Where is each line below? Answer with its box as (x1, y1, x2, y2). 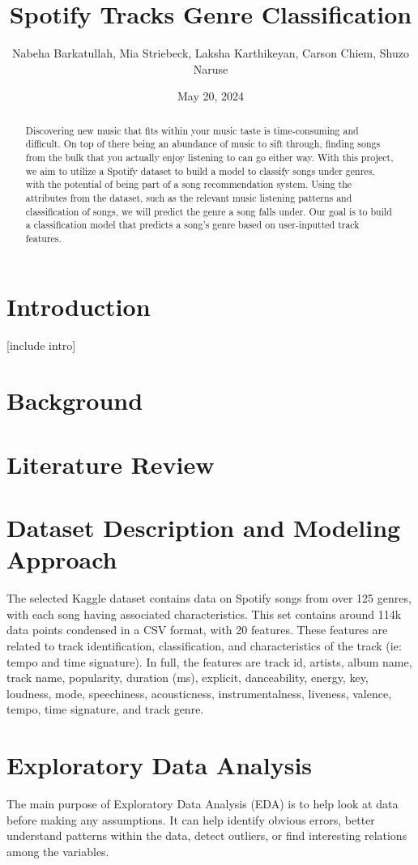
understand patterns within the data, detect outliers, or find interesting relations (6, 827, 407, 844)
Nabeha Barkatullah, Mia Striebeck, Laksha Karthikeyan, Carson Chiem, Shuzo (12, 45, 409, 62)
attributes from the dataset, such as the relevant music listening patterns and (25, 190, 352, 204)
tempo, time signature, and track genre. (6, 701, 204, 718)
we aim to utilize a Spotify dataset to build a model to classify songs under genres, (25, 164, 375, 177)
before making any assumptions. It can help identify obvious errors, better (6, 811, 375, 828)
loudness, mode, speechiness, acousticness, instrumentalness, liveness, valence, (6, 684, 392, 701)
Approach (6, 543, 117, 576)
